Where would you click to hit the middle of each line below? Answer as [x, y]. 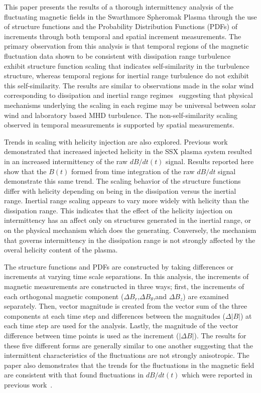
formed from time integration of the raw [133, 171]
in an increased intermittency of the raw [66, 161]
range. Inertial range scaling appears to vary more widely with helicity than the [126, 201]
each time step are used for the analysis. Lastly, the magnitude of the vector [121, 325]
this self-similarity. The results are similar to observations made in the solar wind [129, 85]
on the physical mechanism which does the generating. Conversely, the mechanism [130, 230]
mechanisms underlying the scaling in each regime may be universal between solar [130, 105]
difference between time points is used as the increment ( [92, 335]
